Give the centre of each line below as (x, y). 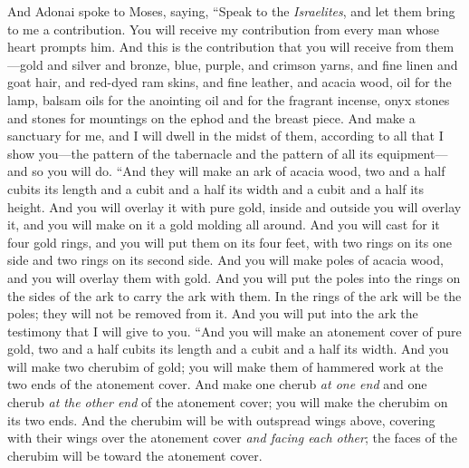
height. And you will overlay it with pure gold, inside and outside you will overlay (234, 206)
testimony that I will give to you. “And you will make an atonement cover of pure (234, 331)
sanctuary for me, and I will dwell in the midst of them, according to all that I (225, 136)
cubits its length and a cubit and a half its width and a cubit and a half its (216, 188)
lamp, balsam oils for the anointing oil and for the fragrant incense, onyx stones (229, 99)
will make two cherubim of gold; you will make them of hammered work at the (225, 366)
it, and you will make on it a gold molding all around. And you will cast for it (224, 224)
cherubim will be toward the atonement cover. (135, 455)
